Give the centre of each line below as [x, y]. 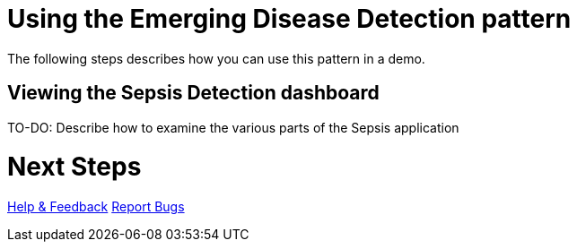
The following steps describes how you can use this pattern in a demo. [216, 58]
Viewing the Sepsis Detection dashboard [193, 93]
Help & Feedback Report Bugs [96, 207]
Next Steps [74, 167]
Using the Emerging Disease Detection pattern [289, 19]
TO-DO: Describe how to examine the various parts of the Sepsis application [233, 127]
